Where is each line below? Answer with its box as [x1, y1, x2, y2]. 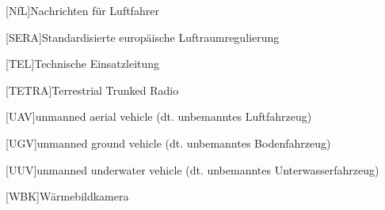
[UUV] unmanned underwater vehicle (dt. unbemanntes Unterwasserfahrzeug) [6, 161, 379, 178]
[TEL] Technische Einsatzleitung [6, 55, 160, 72]
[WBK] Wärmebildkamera [6, 188, 129, 204]
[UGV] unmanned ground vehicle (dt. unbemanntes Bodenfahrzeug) [6, 134, 331, 151]
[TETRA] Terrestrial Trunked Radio [6, 81, 179, 98]
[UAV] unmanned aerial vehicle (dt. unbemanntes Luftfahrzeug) [6, 108, 312, 125]
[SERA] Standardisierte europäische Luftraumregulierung [6, 28, 280, 45]
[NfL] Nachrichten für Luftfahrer [6, 2, 159, 18]
